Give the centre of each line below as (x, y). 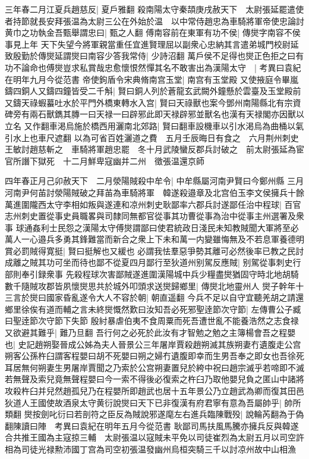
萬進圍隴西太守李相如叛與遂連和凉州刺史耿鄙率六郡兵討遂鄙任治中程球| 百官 (153, 204)
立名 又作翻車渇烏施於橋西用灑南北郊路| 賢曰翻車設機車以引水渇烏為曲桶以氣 (154, 125)
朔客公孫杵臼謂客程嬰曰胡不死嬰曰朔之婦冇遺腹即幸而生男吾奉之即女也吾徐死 (154, 356)
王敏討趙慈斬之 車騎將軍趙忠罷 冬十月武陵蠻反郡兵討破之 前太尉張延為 (150, 149)
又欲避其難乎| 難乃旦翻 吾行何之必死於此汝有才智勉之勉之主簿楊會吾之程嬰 (150, 332)
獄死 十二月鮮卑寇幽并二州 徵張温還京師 (121, 160)
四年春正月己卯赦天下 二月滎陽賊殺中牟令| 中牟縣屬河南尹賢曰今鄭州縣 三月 (154, 181)
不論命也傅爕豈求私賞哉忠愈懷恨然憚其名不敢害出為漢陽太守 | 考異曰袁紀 (157, 67)
